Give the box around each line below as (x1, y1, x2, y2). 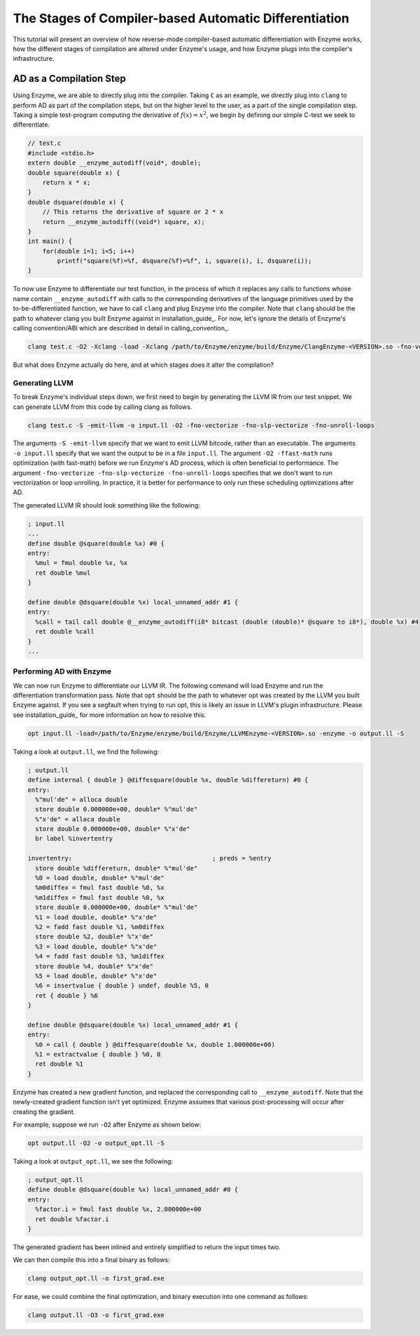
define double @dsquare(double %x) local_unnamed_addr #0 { (27, 1185, 239, 1194)
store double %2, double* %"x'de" (35, 933, 154, 941)
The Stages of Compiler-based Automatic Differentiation (13, 11, 349, 26)
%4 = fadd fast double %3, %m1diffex (35, 952, 164, 961)
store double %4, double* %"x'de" (35, 962, 154, 970)
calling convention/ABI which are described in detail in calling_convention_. (13, 324, 230, 333)
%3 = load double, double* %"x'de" (35, 942, 157, 950)
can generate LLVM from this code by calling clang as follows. (13, 403, 192, 411)
